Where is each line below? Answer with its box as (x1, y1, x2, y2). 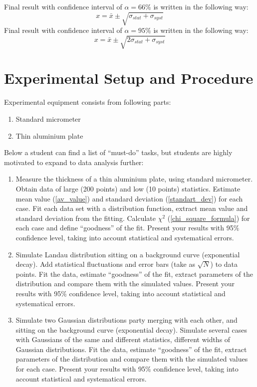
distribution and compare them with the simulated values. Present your (15, 278, 235, 289)
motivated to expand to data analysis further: (4, 157, 144, 167)
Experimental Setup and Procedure (4, 68, 254, 88)
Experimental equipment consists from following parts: (4, 97, 171, 107)
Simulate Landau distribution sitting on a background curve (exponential (15, 249, 240, 259)
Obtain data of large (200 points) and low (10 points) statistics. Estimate (15, 183, 241, 193)
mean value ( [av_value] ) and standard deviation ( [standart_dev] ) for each (15, 193, 243, 203)
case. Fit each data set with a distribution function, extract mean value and (15, 203, 248, 213)
